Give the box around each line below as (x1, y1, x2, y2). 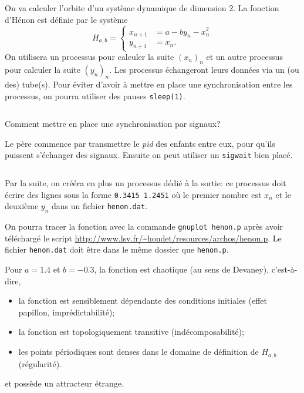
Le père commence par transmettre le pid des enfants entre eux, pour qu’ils (5, 137, 275, 149)
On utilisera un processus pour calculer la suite (5, 51, 174, 63)
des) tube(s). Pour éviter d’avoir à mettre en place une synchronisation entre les (5, 78, 293, 90)
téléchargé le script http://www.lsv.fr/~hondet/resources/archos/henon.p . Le (5, 231, 282, 244)
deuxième (5, 200, 39, 212)
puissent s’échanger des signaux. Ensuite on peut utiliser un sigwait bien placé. (5, 149, 293, 161)
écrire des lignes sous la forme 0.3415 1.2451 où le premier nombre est (5, 188, 262, 200)
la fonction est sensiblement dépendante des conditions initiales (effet (18, 294, 267, 307)
